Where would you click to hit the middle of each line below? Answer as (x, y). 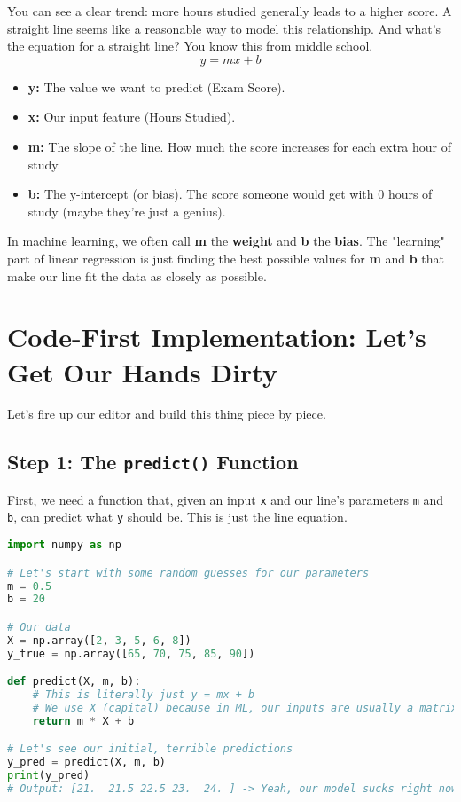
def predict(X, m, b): (74, 682)
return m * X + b (83, 721)
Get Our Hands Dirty (142, 371)
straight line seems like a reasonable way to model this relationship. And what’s (224, 28)
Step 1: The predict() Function (153, 462)
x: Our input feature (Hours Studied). (132, 117)
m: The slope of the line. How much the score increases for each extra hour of (240, 146)
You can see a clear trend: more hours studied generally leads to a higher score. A (230, 11)
